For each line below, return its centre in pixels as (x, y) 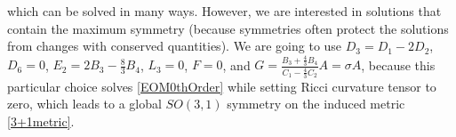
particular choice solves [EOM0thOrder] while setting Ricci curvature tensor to (222, 86)
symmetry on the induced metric (316, 104)
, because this (398, 64)
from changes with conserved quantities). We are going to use (175, 46)
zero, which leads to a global (84, 104)
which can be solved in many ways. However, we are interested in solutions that (224, 11)
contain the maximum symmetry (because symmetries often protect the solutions (228, 28)
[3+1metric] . (41, 121)
